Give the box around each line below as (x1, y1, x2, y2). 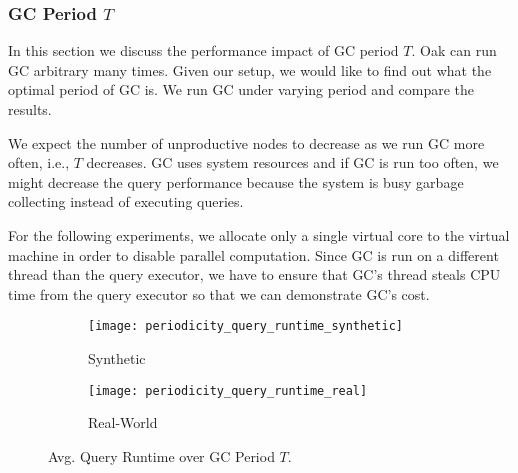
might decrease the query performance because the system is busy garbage (8, 171, 464, 192)
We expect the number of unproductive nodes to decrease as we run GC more (8, 132, 485, 153)
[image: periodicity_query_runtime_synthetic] (88, 319, 403, 334)
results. (8, 99, 52, 119)
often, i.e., (8, 152, 70, 173)
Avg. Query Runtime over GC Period (48, 445, 275, 466)
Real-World (88, 412, 158, 433)
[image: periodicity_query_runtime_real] (88, 383, 368, 398)
